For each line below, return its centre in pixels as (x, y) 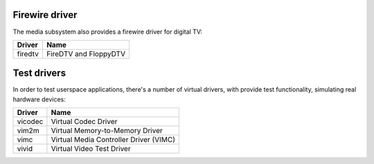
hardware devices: (39, 99)
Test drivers (39, 73)
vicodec (30, 122)
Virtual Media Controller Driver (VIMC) (113, 140)
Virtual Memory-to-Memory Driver (107, 131)
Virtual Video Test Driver (91, 149)
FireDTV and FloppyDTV (86, 54)
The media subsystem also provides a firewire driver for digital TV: (107, 32)
